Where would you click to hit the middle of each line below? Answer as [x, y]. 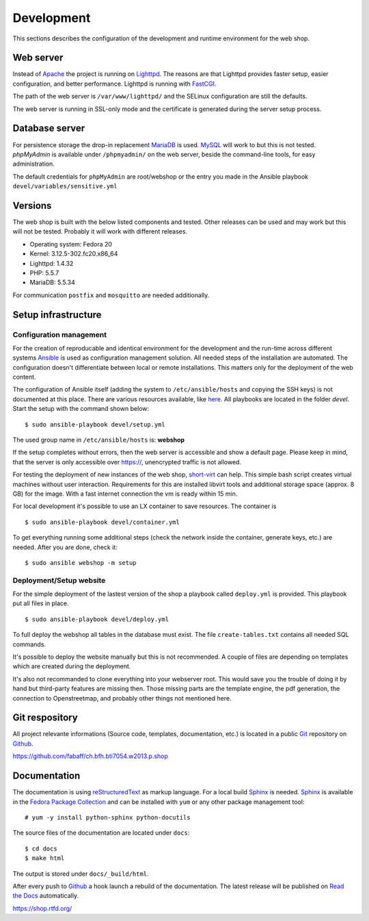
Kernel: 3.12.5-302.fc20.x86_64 [74, 254]
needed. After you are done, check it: [65, 547]
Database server [49, 128]
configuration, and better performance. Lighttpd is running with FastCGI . [114, 84]
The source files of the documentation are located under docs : [101, 833]
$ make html [45, 858]
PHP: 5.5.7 [44, 273]
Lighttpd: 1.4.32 [52, 263]
